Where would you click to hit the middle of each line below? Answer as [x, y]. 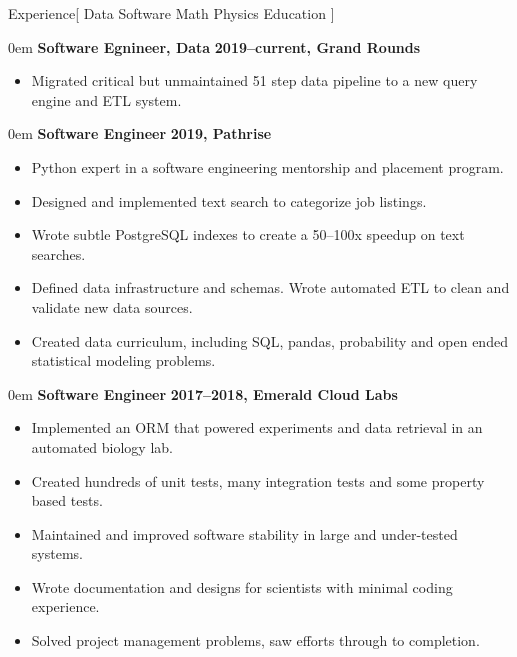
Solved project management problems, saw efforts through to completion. [255, 640]
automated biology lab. [102, 446]
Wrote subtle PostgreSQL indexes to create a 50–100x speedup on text [248, 234]
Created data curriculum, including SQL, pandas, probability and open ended [269, 340]
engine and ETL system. [106, 99]
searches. [58, 253]
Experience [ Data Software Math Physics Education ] [171, 13]
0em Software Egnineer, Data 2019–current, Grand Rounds [214, 46]
